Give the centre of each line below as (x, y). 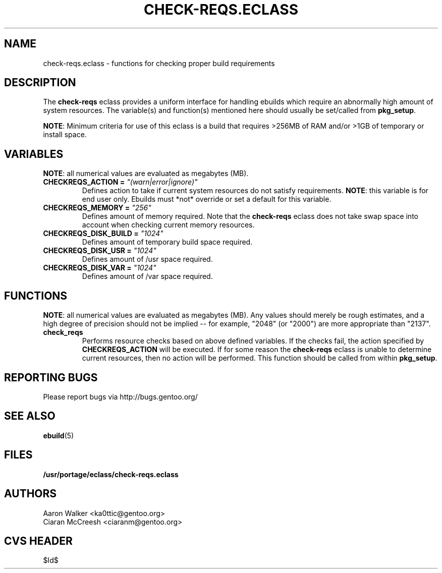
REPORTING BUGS (51, 377)
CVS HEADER (38, 541)
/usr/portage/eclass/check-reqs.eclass (111, 474)
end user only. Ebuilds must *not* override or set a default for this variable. (207, 199)
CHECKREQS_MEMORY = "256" (97, 208)
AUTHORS (31, 494)
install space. (65, 135)
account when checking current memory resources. (168, 225)
